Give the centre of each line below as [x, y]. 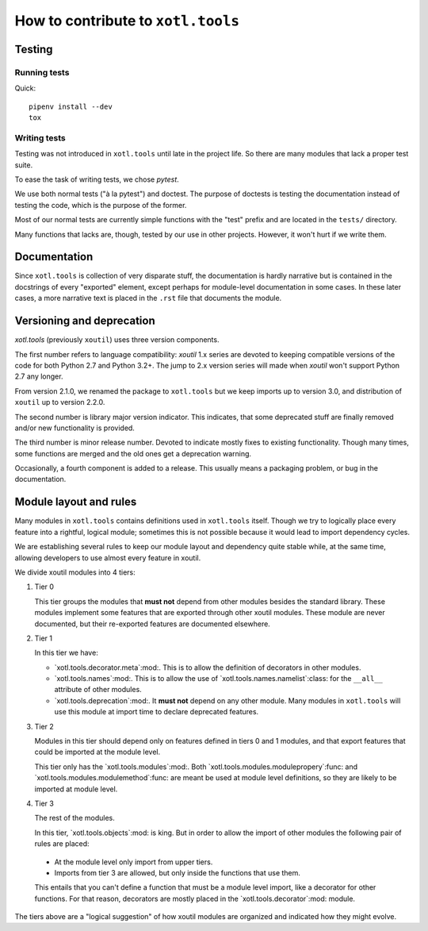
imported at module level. [76, 789]
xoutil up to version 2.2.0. [60, 402]
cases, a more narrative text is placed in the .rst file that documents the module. [148, 298]
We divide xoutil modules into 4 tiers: [75, 572]
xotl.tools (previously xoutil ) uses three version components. [117, 340]
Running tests [42, 72]
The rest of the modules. [75, 818]
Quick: [25, 88]
